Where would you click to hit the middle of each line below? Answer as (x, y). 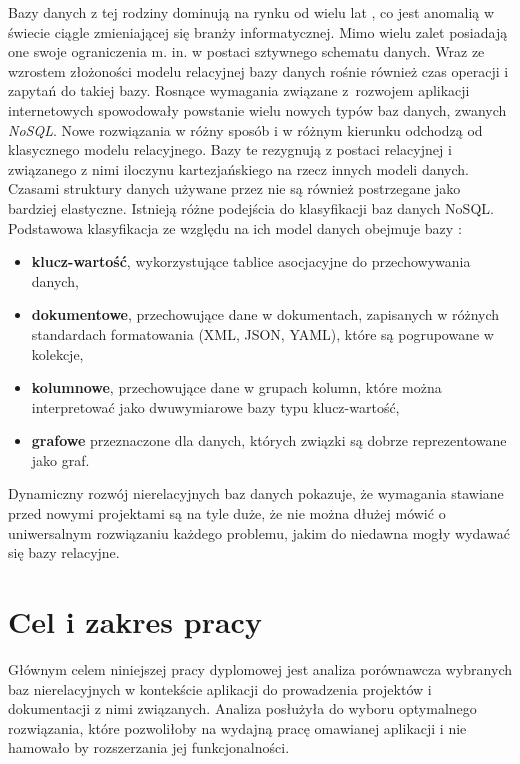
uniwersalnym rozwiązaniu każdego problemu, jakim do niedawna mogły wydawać (259, 532)
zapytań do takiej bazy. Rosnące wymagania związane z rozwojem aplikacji (239, 90)
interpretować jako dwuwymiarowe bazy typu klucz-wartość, (215, 406)
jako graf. (60, 459)
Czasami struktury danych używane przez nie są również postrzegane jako (234, 188)
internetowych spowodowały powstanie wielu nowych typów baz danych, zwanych (257, 109)
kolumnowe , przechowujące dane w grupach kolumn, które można (236, 387)
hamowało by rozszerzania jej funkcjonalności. (149, 747)
